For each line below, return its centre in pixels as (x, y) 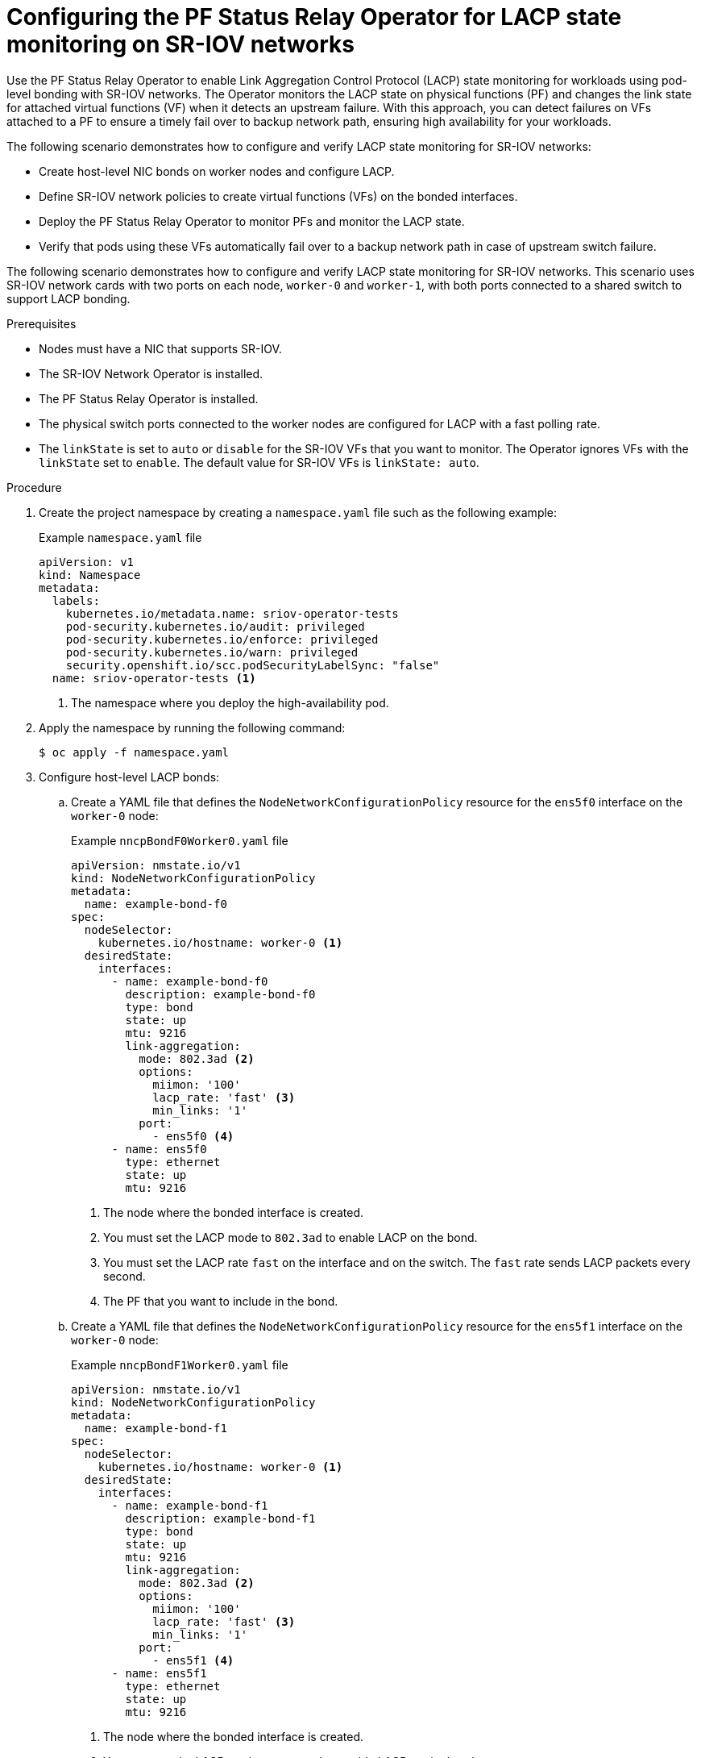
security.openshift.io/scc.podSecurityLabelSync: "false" (253, 665)
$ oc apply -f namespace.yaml (134, 752)
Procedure (34, 487)
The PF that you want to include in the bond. (221, 1301)
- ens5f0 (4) (193, 1136)
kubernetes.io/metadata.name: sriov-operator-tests (232, 613)
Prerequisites (41, 323)
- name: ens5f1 (159, 1673)
